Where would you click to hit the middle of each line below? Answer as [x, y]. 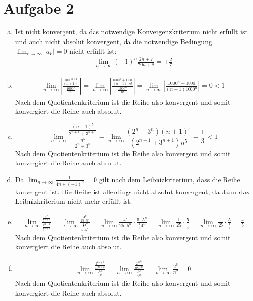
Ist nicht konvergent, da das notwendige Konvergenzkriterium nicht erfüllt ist [131, 32]
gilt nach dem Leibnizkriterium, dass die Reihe [170, 179]
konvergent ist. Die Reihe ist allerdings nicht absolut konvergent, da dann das [132, 191]
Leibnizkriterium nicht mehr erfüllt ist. [74, 201]
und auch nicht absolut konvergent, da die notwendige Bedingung [113, 41]
